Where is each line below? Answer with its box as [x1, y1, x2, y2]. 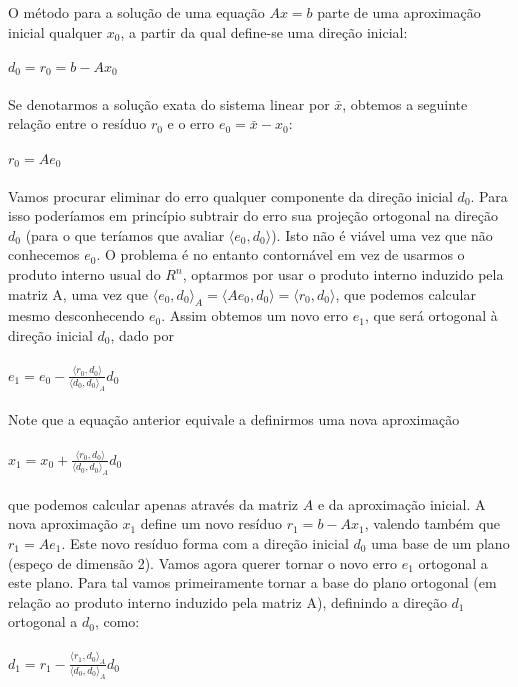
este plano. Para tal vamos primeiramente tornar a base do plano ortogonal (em [8, 572, 497, 593]
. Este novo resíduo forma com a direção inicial [61, 532, 349, 553]
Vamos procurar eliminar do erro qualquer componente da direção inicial [8, 185, 453, 206]
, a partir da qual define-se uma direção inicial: [120, 21, 408, 42]
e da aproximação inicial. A [317, 493, 486, 514]
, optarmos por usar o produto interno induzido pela [182, 264, 504, 285]
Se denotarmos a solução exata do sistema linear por [8, 93, 330, 114]
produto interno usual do [8, 264, 161, 285]
